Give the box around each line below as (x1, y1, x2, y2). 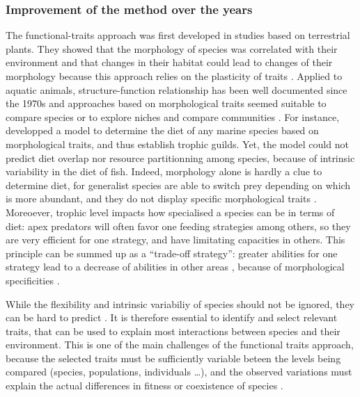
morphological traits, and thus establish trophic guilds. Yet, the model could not (6, 136, 349, 151)
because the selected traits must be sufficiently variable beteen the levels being (6, 350, 341, 365)
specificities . (6, 273, 60, 287)
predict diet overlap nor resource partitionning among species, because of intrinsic (6, 150, 355, 165)
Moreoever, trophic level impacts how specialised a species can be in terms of (6, 204, 335, 219)
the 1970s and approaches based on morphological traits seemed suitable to (6, 96, 327, 111)
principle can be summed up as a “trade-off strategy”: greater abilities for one (6, 245, 338, 260)
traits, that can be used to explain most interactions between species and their (6, 323, 341, 338)
